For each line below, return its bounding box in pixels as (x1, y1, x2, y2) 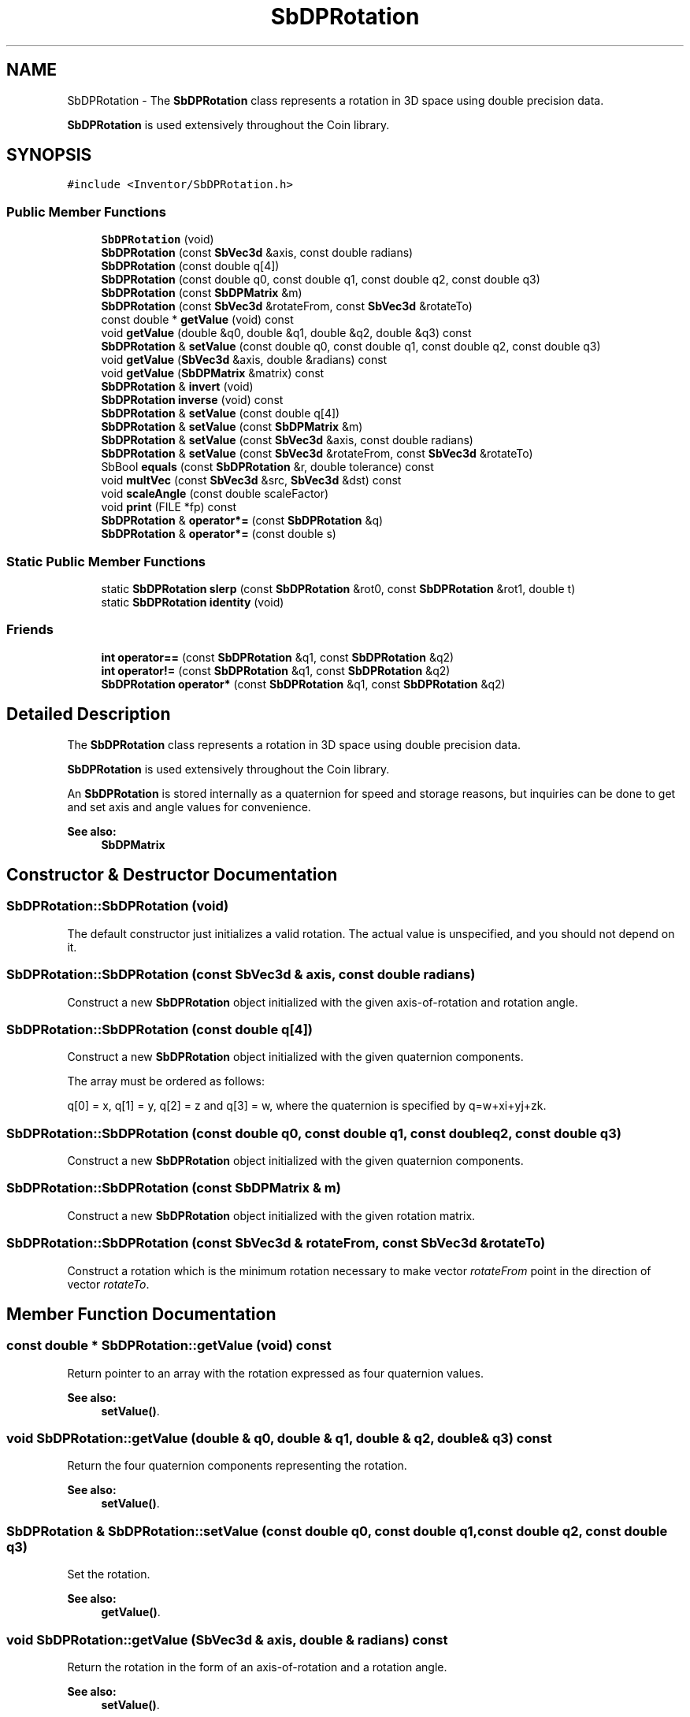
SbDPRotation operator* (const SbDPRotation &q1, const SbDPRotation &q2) (101, 677, 506, 691)
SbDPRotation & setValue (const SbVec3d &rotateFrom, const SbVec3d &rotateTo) (101, 447, 533, 461)
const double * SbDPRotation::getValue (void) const (6, 1337, 332, 1354)
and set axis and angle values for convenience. (67, 799, 311, 814)
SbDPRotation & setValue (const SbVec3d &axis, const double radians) (101, 433, 473, 447)
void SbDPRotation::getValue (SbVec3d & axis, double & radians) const (6, 1631, 448, 1648)
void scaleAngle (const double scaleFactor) (101, 487, 329, 501)
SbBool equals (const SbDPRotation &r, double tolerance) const (101, 460, 434, 474)
